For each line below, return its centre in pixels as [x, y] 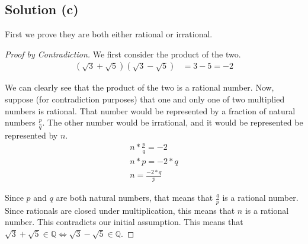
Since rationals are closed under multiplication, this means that [120, 210]
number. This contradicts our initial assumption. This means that [124, 222]
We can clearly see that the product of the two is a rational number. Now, [139, 87]
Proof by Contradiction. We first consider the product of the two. [123, 54]
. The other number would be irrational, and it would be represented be [173, 122]
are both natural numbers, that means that [134, 197]
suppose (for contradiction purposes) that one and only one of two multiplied [145, 99]
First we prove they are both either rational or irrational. [109, 34]
